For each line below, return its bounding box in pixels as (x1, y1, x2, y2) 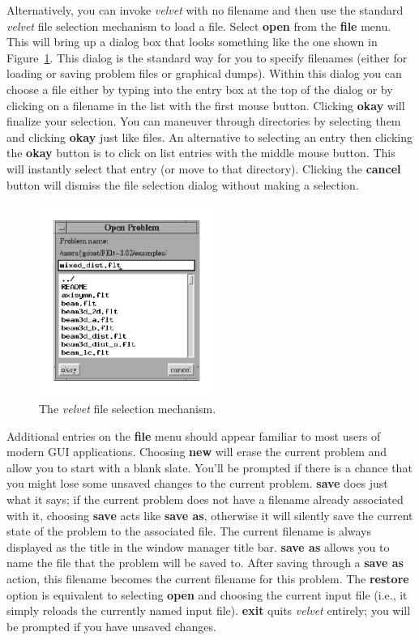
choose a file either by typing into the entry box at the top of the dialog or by (6, 80, 393, 97)
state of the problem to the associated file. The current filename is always (6, 523, 372, 540)
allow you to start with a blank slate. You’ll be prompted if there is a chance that (6, 459, 413, 476)
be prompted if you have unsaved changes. (6, 617, 216, 634)
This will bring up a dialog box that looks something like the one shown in (6, 33, 378, 50)
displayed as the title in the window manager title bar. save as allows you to (6, 538, 390, 555)
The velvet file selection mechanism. (39, 400, 216, 417)
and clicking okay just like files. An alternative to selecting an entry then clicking (6, 128, 413, 145)
